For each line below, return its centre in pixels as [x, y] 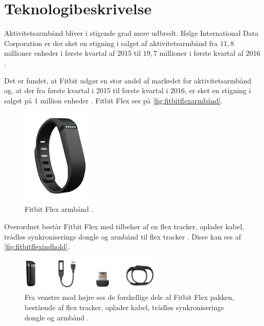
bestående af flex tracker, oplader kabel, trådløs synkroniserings [124, 307]
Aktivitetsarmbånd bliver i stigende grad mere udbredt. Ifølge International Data [131, 33]
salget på [18, 100]
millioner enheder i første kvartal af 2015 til [73, 53]
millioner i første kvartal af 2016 [210, 53]
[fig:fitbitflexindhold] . [37, 246]
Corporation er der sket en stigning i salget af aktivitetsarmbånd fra [111, 43]
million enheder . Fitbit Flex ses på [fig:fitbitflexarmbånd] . [131, 100]
